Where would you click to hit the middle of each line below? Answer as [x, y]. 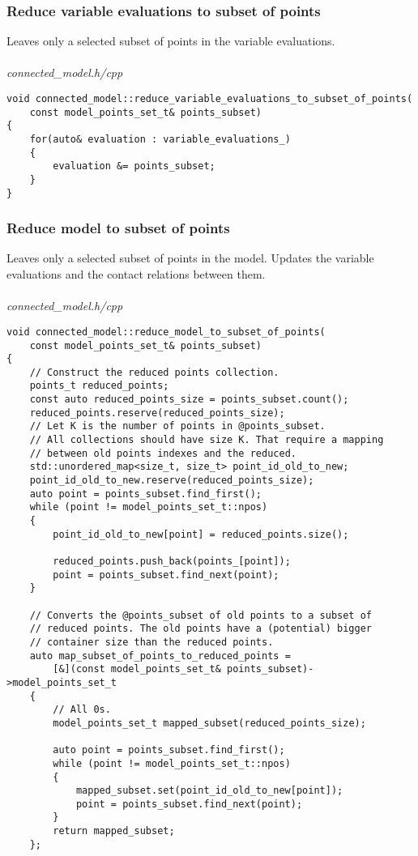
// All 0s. [82, 710]
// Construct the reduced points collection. [154, 372]
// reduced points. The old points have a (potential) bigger [201, 629]
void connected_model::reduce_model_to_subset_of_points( [166, 332]
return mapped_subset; [114, 831]
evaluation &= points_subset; [134, 166]
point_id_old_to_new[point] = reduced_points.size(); [201, 534]
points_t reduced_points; [99, 386]
